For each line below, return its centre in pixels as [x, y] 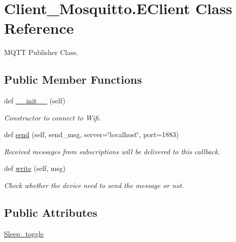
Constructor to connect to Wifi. [53, 117]
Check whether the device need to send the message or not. [94, 185]
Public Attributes [51, 213]
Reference [39, 28]
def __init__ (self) [35, 101]
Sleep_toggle [24, 233]
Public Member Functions [73, 79]
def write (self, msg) [35, 168]
